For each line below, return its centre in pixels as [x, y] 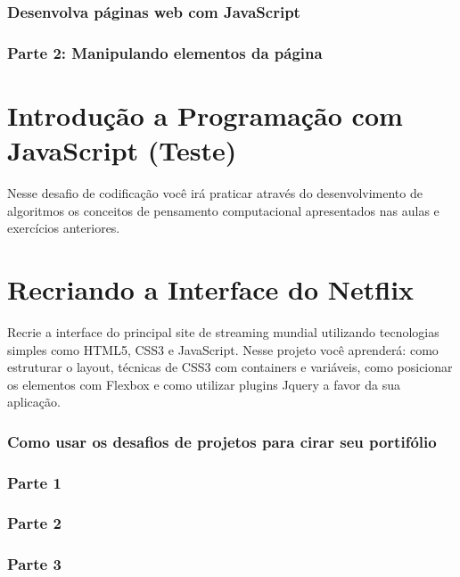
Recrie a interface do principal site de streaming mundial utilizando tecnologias [223, 331]
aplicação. [34, 402]
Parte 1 [34, 482]
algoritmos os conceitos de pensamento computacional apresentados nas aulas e [223, 210]
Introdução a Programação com [205, 115]
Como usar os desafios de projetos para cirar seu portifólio [222, 441]
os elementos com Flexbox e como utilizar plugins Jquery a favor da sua [204, 384]
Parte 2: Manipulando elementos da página [165, 52]
